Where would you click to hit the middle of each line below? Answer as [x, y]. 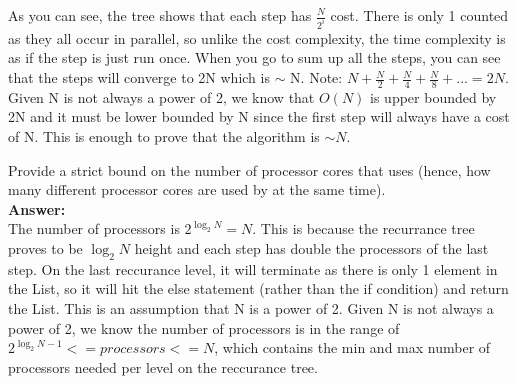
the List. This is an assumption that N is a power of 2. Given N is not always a [251, 308]
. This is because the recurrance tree [363, 228]
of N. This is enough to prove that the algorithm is [164, 136]
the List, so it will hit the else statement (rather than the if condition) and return [258, 288]
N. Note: [316, 77]
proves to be [45, 248]
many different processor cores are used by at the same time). [197, 189]
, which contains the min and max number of [352, 347]
